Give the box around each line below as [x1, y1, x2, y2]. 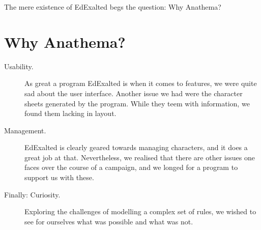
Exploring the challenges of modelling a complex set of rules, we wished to [24, 206, 256, 217]
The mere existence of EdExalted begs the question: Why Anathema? [4, 2, 221, 12]
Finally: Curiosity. [4, 189, 61, 199]
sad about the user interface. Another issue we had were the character [24, 88, 243, 98]
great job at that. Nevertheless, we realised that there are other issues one [24, 152, 255, 162]
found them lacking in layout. [24, 108, 117, 119]
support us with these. [24, 172, 94, 183]
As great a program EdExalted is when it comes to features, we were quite [24, 78, 257, 89]
